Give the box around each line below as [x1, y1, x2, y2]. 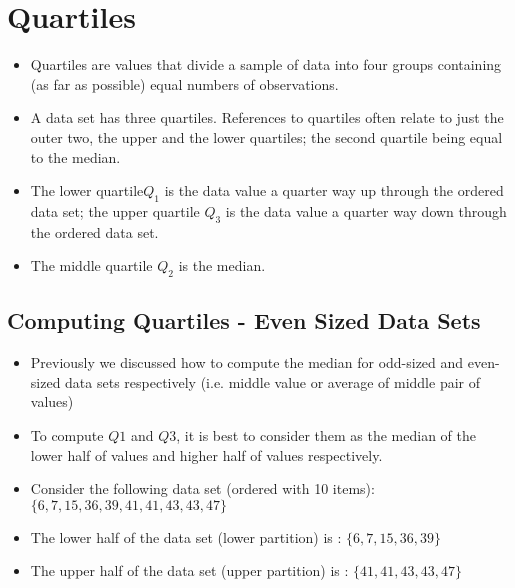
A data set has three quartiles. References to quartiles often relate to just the [30, 107, 504, 128]
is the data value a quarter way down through [225, 200, 507, 221]
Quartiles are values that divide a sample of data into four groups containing [30, 54, 502, 75]
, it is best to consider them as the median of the [176, 425, 477, 446]
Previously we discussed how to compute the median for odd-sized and [30, 352, 464, 373]
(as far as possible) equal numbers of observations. [30, 73, 339, 94]
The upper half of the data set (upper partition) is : [30, 560, 349, 581]
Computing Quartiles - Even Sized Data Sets [7, 305, 481, 336]
